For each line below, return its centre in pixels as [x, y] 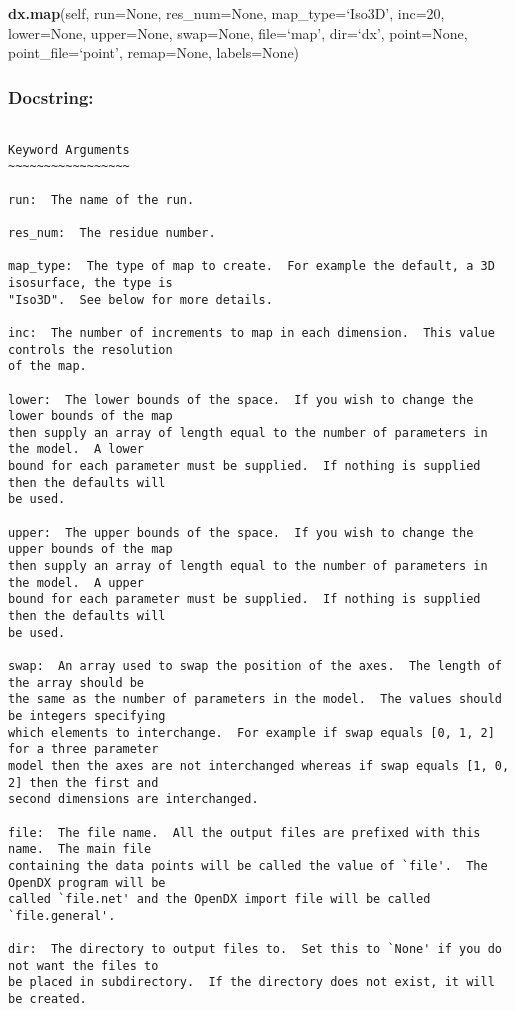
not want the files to [83, 965]
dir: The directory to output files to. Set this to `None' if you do [255, 949]
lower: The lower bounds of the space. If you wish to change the [241, 399]
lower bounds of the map [90, 416]
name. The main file [80, 849]
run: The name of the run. [101, 199]
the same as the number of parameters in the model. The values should [255, 699]
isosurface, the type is [90, 282]
